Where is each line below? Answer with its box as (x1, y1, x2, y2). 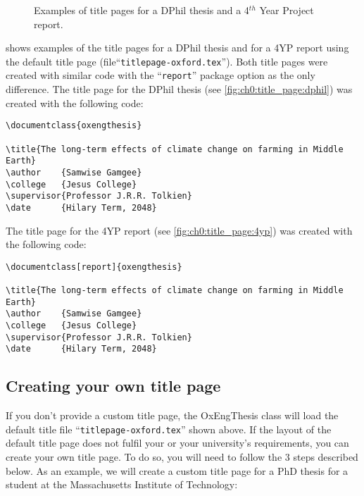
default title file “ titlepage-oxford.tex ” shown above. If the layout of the (6, 421, 332, 436)
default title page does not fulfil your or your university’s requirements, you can (6, 435, 349, 450)
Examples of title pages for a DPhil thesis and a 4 (34, 3, 249, 17)
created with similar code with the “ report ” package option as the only (6, 68, 315, 82)
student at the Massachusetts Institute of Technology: (6, 477, 238, 492)
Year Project (259, 3, 314, 17)
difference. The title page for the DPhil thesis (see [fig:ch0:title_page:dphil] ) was (6, 82, 353, 97)
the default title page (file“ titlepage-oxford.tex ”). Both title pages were (6, 54, 328, 68)
